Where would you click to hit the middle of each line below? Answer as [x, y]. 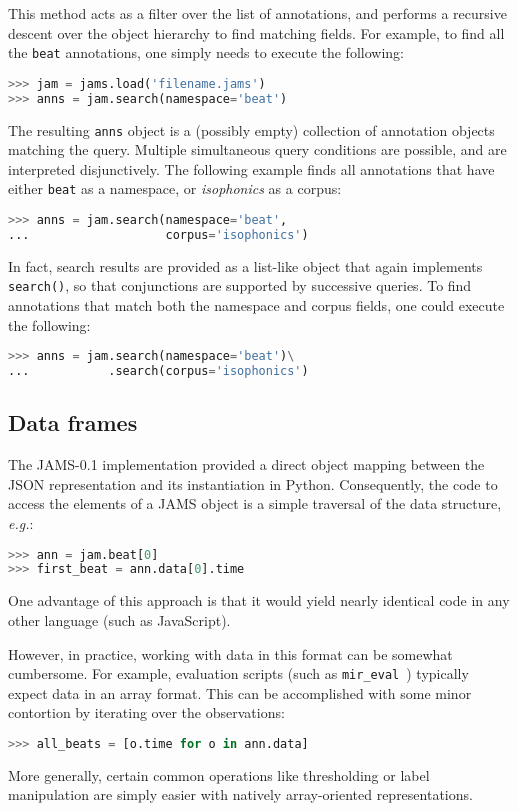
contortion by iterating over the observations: [146, 712]
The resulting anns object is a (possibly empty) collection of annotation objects [251, 129]
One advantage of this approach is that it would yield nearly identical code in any [259, 600]
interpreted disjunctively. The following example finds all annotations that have [251, 168]
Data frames [73, 422]
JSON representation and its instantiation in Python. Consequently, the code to [253, 483]
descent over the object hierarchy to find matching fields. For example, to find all [256, 32]
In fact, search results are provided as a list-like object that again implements [245, 265]
